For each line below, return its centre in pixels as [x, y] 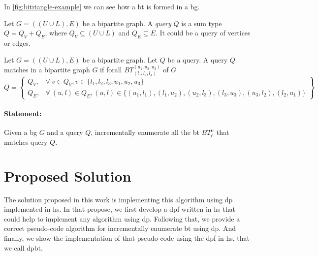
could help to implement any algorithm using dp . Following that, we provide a [122, 218]
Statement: [23, 113]
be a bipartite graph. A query [127, 23]
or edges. [17, 43]
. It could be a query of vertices [203, 33]
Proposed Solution [68, 176]
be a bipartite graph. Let [120, 59]
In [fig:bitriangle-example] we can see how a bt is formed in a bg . [102, 6]
